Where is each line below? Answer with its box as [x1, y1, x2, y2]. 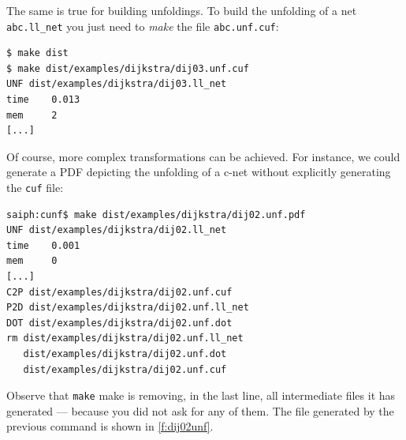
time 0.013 [6, 94, 80, 106]
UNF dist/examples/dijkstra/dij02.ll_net [6, 224, 227, 236]
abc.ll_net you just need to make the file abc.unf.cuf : [6, 17, 279, 34]
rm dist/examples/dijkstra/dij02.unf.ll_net [6, 333, 244, 344]
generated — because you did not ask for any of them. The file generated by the [6, 402, 394, 419]
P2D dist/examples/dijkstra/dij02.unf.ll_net [6, 302, 249, 314]
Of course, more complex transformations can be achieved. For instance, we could [6, 148, 400, 164]
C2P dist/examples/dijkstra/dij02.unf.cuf [6, 286, 233, 298]
